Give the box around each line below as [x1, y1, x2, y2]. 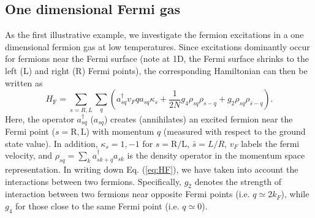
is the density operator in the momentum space [127, 149, 305, 162]
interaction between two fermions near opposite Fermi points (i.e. [5, 187, 250, 200]
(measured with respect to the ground [163, 124, 306, 137]
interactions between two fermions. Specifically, [5, 175, 182, 187]
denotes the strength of [194, 175, 282, 187]
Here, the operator [5, 112, 74, 125]
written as [5, 76, 43, 89]
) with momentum [86, 124, 154, 137]
